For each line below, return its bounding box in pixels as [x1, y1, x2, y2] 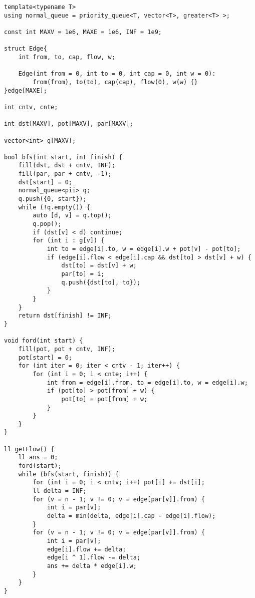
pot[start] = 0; [18, 354, 73, 361]
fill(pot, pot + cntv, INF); [18, 345, 115, 353]
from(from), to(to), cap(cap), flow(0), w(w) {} [33, 78, 198, 86]
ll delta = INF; [33, 487, 87, 495]
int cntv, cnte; [4, 103, 58, 111]
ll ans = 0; [18, 454, 58, 461]
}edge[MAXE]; [4, 87, 47, 94]
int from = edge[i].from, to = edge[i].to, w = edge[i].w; [47, 379, 248, 386]
